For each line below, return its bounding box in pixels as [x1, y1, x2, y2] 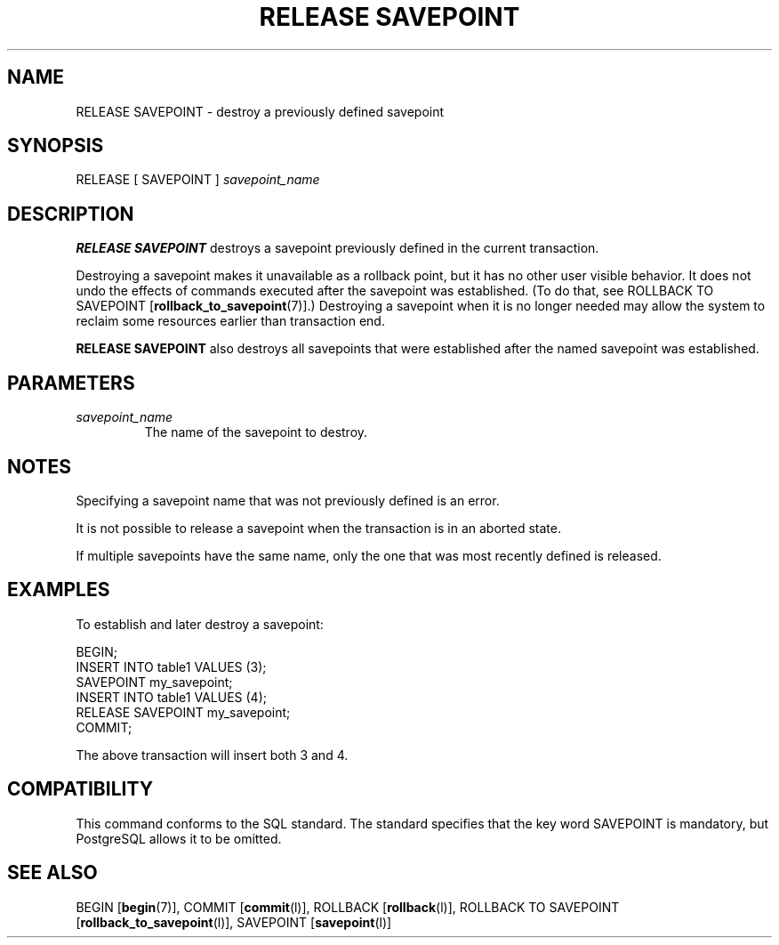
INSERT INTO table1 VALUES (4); [76, 689, 267, 705]
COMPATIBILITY [7, 778, 153, 801]
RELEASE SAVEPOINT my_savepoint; [76, 704, 291, 720]
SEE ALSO [7, 861, 98, 884]
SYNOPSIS [7, 134, 104, 157]
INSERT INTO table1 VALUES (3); [76, 658, 267, 674]
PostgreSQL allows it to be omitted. [76, 830, 282, 846]
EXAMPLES [7, 578, 110, 602]
